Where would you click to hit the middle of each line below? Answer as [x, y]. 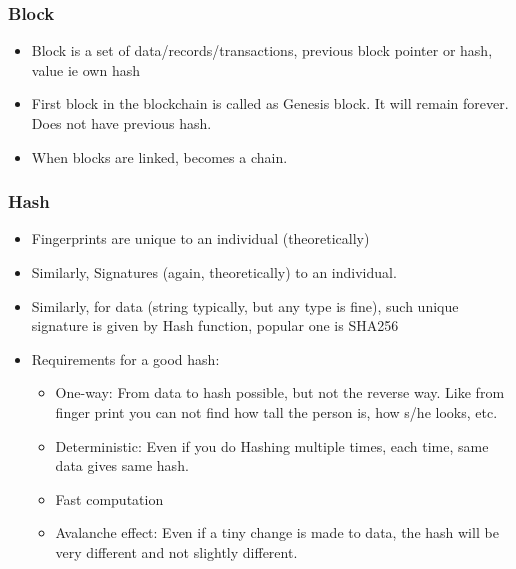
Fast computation [109, 498]
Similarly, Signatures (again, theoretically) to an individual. [214, 272]
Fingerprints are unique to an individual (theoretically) [200, 238]
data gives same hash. [122, 465]
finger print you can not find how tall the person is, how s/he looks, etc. [276, 411]
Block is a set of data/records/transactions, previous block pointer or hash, [262, 50]
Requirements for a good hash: [125, 358]
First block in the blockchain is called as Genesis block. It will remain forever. [270, 103]
